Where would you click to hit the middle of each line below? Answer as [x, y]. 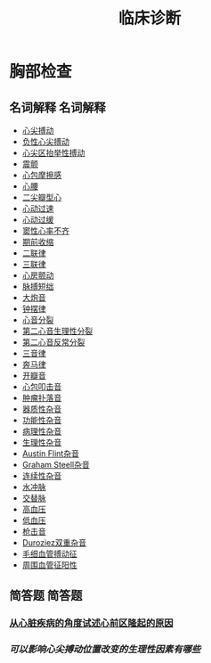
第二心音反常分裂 [53, 342]
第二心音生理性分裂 [57, 331]
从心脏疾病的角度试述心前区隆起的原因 [91, 623]
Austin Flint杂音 [51, 454]
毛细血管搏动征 [49, 554]
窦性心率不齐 [45, 231]
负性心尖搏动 [45, 142]
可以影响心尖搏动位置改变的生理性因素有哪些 [105, 650]
